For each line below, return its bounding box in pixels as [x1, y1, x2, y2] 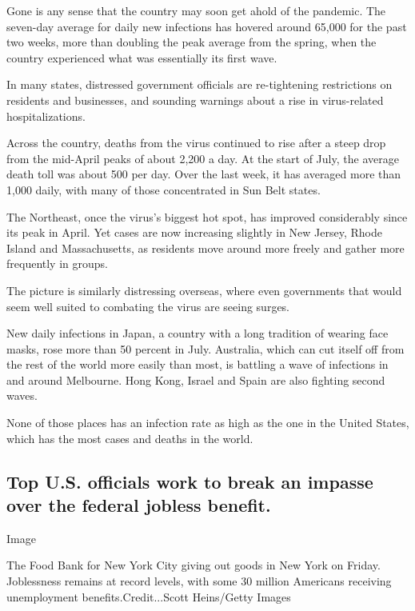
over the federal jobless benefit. [6, 493, 271, 517]
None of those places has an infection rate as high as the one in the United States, [6, 414, 409, 431]
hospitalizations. [6, 107, 86, 124]
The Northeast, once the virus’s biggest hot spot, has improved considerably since [6, 208, 408, 225]
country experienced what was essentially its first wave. [6, 49, 277, 66]
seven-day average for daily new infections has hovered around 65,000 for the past [6, 18, 407, 34]
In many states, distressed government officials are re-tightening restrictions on [6, 76, 393, 93]
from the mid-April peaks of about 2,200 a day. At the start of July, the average [6, 150, 399, 166]
